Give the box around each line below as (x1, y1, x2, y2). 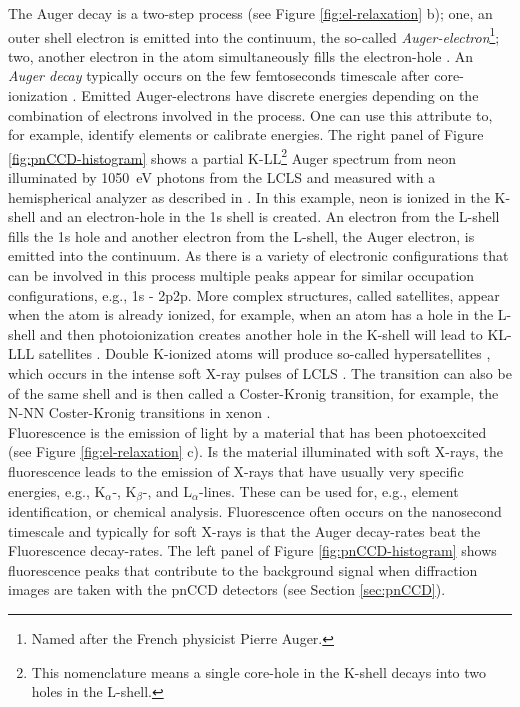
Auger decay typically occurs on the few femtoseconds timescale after (8, 65, 430, 86)
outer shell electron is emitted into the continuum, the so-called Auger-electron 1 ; (8, 23, 500, 47)
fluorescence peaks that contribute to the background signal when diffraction (8, 559, 478, 580)
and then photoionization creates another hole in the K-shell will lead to (39, 323, 483, 344)
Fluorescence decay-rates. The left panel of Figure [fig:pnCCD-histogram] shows (8, 540, 497, 561)
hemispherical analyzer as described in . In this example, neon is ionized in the (8, 186, 490, 207)
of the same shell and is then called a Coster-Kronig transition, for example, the (8, 382, 499, 403)
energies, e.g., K (8, 480, 106, 501)
